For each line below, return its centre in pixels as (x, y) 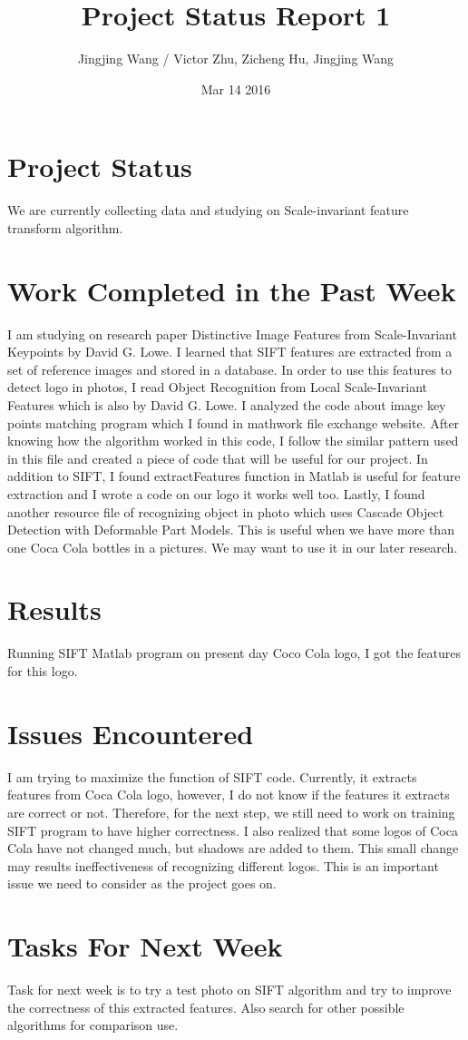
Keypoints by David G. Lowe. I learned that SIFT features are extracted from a (230, 352)
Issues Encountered (131, 733)
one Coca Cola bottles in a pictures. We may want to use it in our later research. (233, 547)
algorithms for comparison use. (93, 1025)
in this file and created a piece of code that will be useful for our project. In (218, 458)
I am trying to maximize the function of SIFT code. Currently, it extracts (212, 776)
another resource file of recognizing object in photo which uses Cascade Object (226, 511)
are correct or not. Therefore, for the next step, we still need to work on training (231, 812)
